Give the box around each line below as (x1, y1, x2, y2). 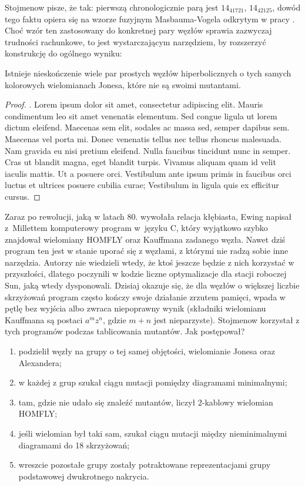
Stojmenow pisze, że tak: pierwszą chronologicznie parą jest (5, 1, 219, 13)
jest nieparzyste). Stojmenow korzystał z (153, 313, 300, 326)
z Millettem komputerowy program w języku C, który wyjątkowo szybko (5, 222, 268, 234)
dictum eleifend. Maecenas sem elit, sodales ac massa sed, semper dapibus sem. (5, 121, 290, 133)
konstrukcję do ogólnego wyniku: (5, 47, 122, 59)
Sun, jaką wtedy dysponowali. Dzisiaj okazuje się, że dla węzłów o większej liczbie (5, 279, 300, 291)
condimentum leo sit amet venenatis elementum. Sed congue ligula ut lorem (5, 109, 277, 122)
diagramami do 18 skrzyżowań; (18, 438, 130, 451)
